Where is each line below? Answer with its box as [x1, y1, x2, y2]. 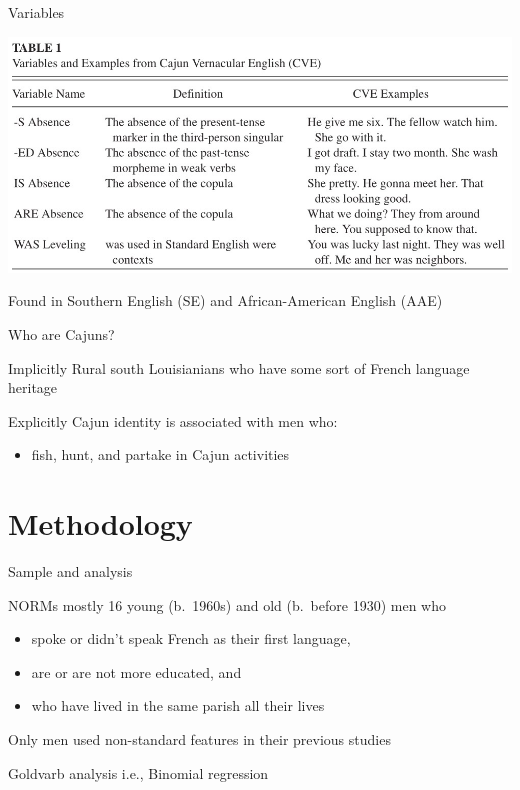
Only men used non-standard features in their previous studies [8, 729, 391, 750]
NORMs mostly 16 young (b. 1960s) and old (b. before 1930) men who [8, 594, 446, 615]
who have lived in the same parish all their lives [31, 695, 325, 716]
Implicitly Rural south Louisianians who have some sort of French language [8, 357, 470, 378]
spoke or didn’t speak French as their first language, [31, 628, 351, 649]
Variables [8, 2, 65, 22]
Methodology [8, 503, 193, 544]
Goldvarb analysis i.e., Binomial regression [8, 762, 269, 783]
